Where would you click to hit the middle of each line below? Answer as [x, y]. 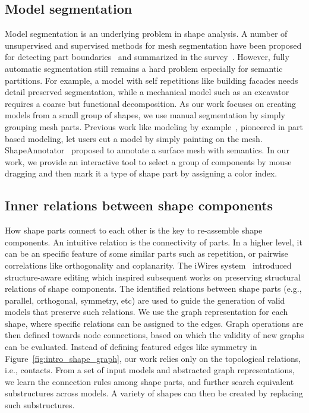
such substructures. [40, 405]
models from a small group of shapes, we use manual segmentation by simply [145, 115]
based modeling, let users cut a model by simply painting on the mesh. [134, 138]
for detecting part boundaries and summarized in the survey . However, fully [147, 57]
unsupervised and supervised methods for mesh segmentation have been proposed [153, 45]
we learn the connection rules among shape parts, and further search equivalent [149, 381]
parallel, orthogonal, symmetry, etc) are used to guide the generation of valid [145, 300]
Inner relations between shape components [139, 205]
